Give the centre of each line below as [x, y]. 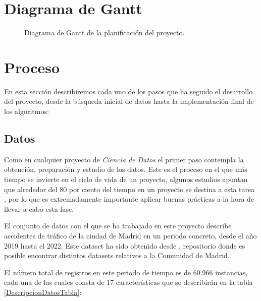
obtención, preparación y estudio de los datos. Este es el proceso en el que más [126, 169]
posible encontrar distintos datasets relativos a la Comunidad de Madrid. [117, 255]
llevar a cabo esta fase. [39, 208]
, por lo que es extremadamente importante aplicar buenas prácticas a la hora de [129, 199]
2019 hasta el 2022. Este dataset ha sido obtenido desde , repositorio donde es [125, 245]
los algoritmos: [27, 111]
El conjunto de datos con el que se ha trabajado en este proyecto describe [118, 226]
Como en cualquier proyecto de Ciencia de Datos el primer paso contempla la [124, 159]
